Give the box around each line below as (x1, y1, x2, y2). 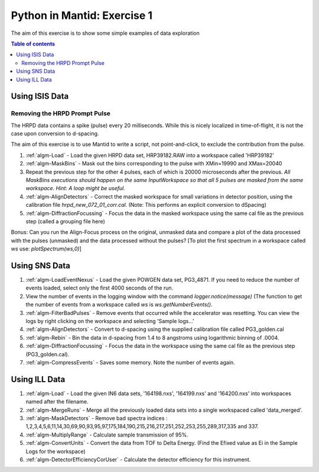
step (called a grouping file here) (25, 217, 106, 224)
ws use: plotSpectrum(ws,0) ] (11, 245, 82, 252)
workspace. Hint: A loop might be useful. (25, 185, 125, 192)
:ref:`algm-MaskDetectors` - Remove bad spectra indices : (25, 415, 168, 422)
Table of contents (11, 40, 56, 47)
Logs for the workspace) (25, 448, 86, 455)
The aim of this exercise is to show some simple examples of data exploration (11, 30, 200, 37)
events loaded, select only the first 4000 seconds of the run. (25, 284, 174, 292)
